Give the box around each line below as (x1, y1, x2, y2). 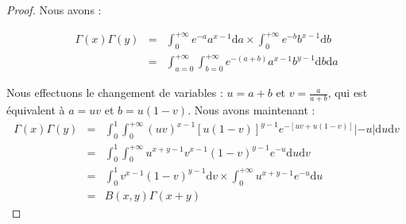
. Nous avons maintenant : (188, 102, 315, 118)
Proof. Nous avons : (6, 2, 102, 17)
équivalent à (6, 102, 65, 118)
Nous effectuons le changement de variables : (6, 84, 223, 101)
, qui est (327, 84, 368, 101)
